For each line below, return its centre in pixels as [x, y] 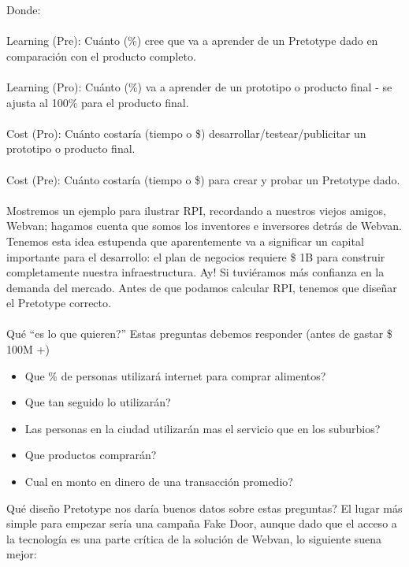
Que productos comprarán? [91, 455]
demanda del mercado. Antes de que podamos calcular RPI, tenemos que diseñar [202, 287]
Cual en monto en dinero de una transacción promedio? [159, 482]
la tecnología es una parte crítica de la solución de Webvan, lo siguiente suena [194, 538]
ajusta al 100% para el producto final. [98, 102]
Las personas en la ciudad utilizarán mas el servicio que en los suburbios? [203, 428]
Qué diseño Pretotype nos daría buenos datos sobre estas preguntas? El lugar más [204, 508]
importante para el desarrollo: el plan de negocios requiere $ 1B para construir [196, 256]
